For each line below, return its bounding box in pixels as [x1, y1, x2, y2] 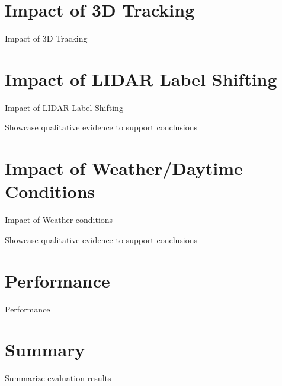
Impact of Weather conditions [5, 213, 113, 226]
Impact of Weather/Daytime [5, 156, 243, 180]
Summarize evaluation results [5, 372, 111, 384]
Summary [5, 337, 85, 362]
